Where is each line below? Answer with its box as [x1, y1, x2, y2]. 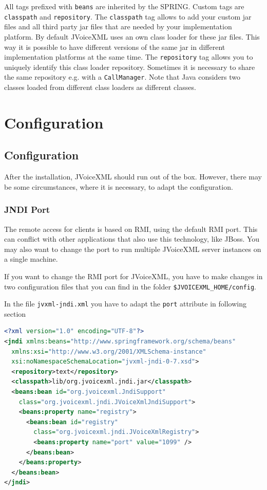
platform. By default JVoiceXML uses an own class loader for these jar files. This [4, 31, 260, 42]
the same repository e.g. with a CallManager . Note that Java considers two [4, 71, 241, 82]
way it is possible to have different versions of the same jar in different [4, 41, 225, 52]
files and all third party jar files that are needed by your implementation [4, 21, 232, 32]
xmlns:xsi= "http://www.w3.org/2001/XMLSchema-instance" [11, 348, 206, 355]
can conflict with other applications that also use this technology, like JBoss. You [4, 233, 260, 244]
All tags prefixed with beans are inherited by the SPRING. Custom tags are [4, 1, 244, 11]
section [4, 308, 26, 319]
